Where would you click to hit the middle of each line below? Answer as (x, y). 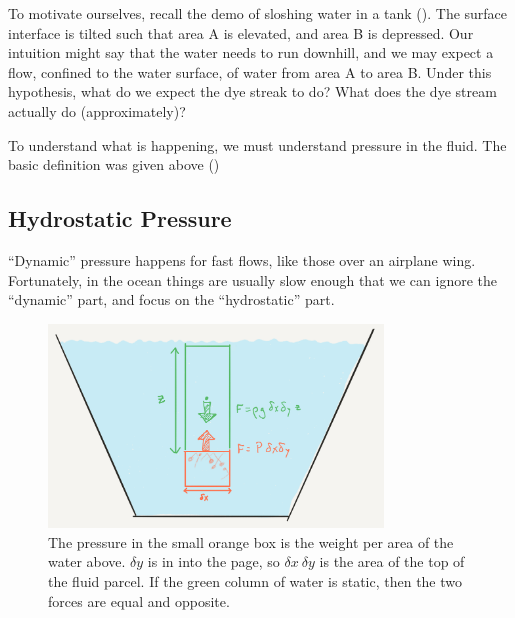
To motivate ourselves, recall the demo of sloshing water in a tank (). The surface (258, 13)
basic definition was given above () (114, 164)
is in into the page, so (213, 561)
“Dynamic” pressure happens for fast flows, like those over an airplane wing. (242, 259)
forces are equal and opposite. (139, 600)
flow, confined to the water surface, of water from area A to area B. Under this (250, 71)
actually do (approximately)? (97, 110)
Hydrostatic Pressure (120, 218)
